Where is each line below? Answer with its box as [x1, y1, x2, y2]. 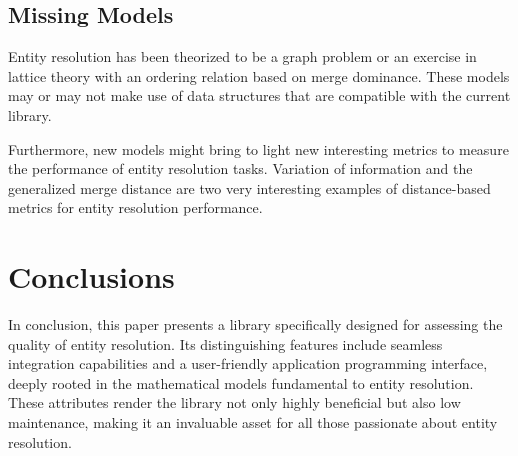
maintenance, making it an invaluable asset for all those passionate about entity [8, 412, 498, 433]
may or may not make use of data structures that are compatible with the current [8, 85, 511, 106]
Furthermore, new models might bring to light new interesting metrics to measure [8, 138, 509, 159]
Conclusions [8, 256, 175, 297]
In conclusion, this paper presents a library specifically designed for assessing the [8, 314, 503, 335]
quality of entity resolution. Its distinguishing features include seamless [8, 333, 443, 354]
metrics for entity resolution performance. [8, 197, 263, 218]
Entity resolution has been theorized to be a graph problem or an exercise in [8, 46, 477, 67]
